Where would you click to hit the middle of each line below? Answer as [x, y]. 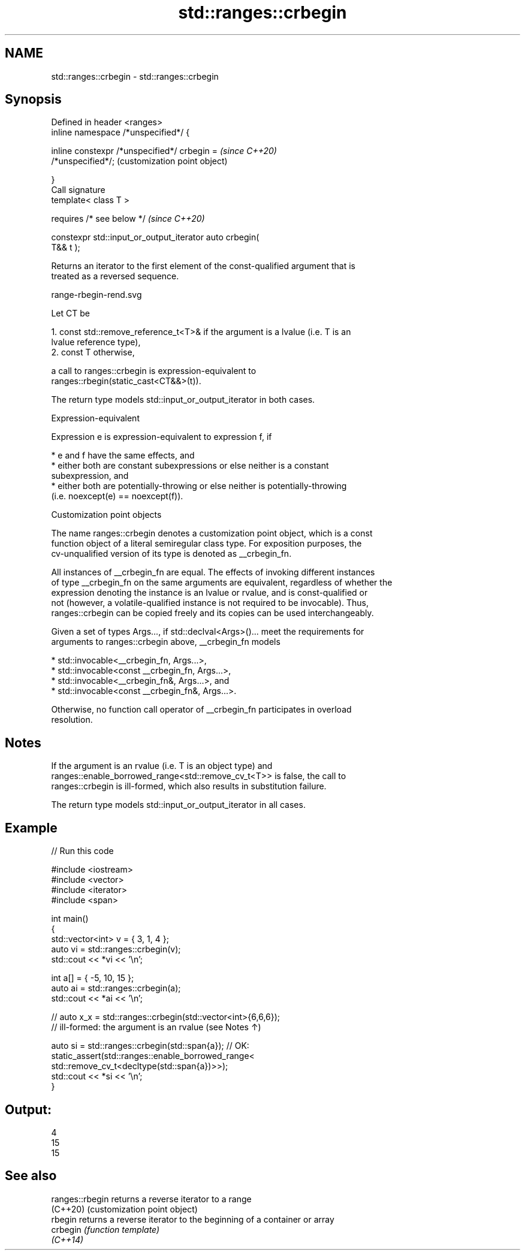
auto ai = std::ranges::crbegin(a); [116, 988]
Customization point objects [106, 515]
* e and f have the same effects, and [123, 455]
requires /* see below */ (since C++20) [128, 219]
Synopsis [33, 99]
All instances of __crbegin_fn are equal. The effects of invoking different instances [213, 572]
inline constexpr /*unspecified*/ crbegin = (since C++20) [164, 151]
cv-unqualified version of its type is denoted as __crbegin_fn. [171, 554]
